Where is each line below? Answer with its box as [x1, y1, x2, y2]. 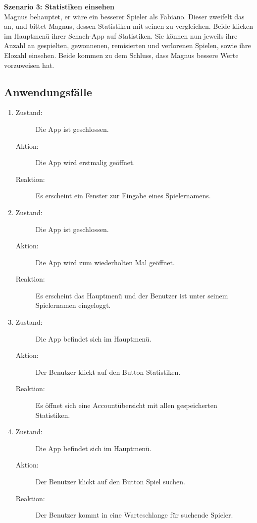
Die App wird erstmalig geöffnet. [35, 157, 135, 168]
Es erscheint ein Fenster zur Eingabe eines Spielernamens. [35, 190, 211, 201]
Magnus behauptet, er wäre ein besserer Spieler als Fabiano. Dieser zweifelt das [4, 11, 245, 21]
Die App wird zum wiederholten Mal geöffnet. [35, 257, 175, 267]
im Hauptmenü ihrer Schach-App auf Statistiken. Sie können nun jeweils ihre [4, 30, 238, 41]
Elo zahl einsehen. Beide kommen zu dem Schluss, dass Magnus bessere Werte [4, 50, 239, 60]
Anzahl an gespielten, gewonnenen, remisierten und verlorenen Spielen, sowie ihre [4, 40, 251, 51]
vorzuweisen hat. [4, 59, 54, 70]
